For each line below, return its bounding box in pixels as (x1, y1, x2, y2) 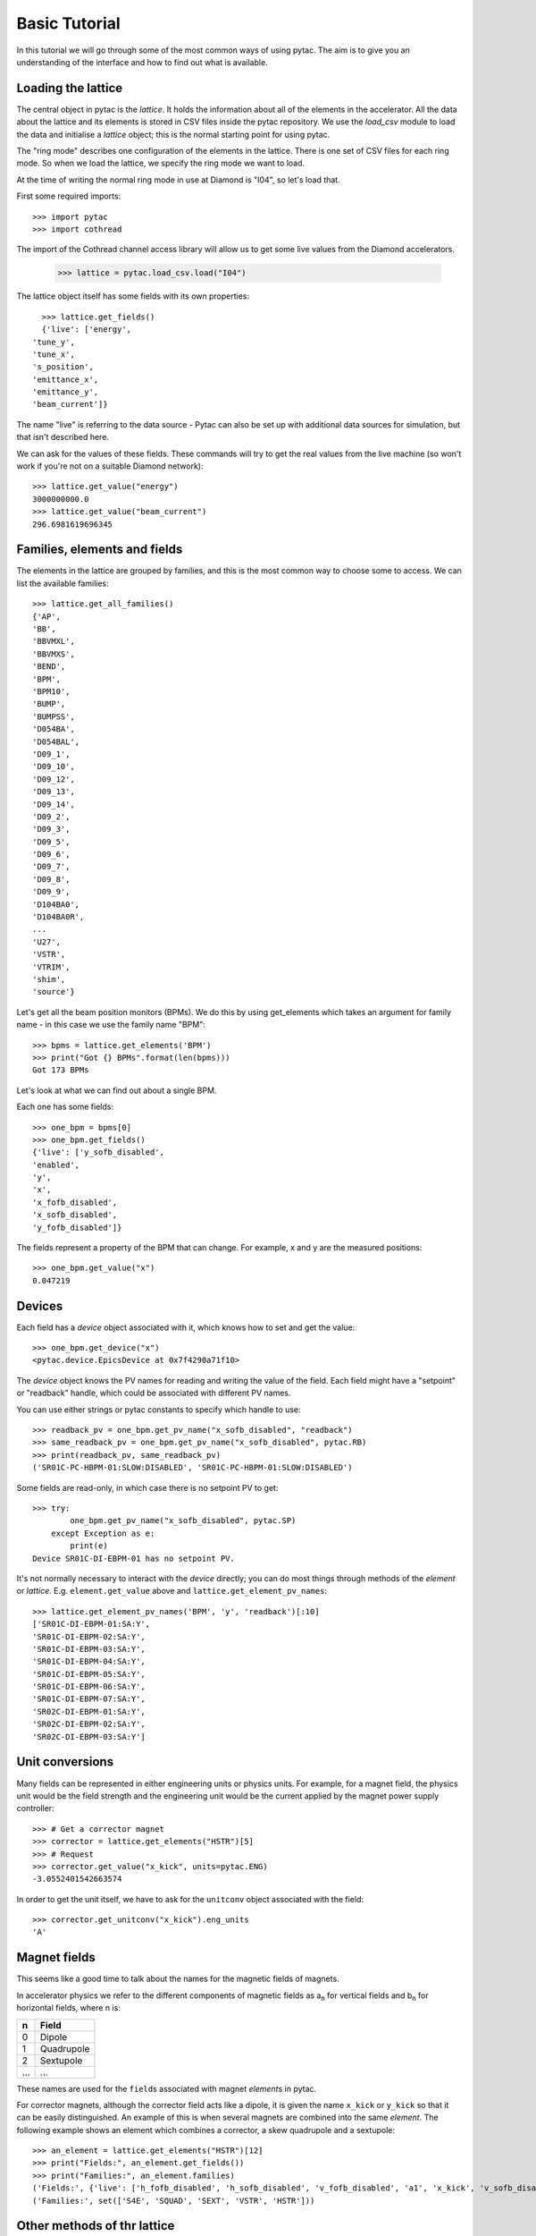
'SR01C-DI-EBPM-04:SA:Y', (32, 1656, 147, 1667)
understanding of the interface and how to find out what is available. (16, 56, 268, 67)
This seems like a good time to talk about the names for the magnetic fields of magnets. (16, 1973, 339, 1985)
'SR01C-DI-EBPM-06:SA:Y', (32, 1681, 147, 1692)
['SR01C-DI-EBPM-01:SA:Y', (32, 1619, 151, 1630)
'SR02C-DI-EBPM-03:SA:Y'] (32, 1732, 147, 1741)
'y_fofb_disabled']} (32, 1222, 122, 1232)
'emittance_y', (32, 387, 99, 397)
